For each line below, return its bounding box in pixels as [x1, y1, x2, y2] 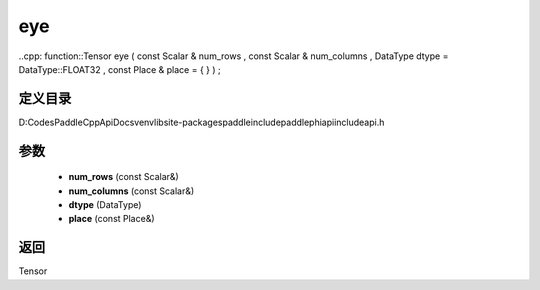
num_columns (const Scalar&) [68, 185, 195, 197]
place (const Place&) [68, 213, 155, 225]
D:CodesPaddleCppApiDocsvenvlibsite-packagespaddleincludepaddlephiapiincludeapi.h [18, 116, 385, 128]
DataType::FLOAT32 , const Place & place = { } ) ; [18, 63, 221, 75]
